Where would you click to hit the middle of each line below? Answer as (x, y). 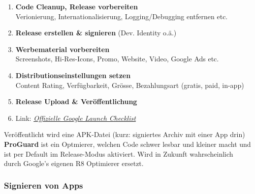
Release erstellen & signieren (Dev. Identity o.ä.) (96, 33)
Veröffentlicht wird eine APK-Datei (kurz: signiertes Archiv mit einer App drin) (125, 134)
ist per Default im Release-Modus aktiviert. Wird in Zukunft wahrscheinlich (119, 153)
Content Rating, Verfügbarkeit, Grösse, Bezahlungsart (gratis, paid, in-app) (130, 85)
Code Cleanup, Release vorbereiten (77, 6)
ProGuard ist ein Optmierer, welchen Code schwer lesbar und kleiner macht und (127, 144)
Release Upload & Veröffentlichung (76, 101)
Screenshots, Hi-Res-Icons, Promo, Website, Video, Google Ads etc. (117, 59)
